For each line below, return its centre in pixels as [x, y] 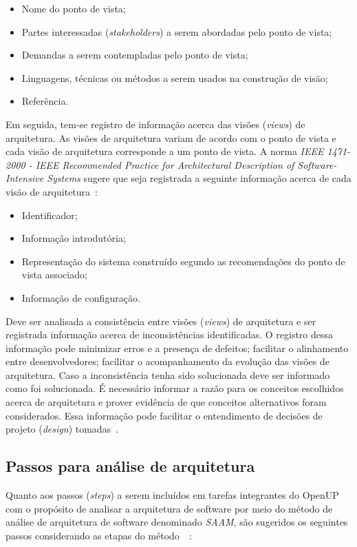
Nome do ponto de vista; [74, 8]
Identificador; [50, 215]
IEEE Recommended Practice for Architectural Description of [165, 164]
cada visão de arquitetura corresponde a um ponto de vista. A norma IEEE [165, 151]
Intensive [25, 178]
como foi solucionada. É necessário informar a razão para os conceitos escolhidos [175, 388]
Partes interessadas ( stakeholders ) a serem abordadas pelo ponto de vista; [177, 31]
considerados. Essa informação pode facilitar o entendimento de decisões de [164, 415]
